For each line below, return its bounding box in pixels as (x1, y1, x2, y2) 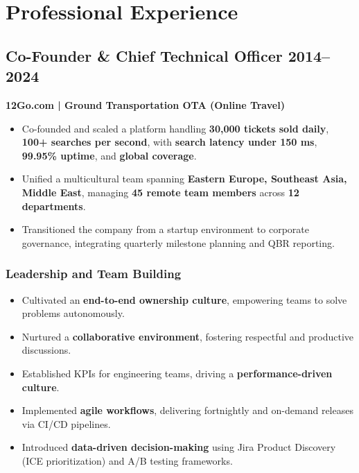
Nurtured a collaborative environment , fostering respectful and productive (21, 329, 354, 343)
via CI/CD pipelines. (21, 416, 111, 431)
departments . (21, 198, 86, 213)
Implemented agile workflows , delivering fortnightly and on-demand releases (21, 403, 353, 418)
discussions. (21, 343, 71, 357)
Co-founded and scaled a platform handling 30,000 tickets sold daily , (21, 121, 329, 135)
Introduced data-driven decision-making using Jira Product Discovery (21, 440, 336, 454)
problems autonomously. (21, 306, 125, 320)
